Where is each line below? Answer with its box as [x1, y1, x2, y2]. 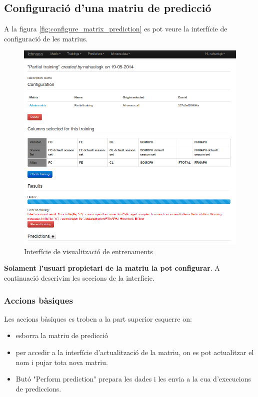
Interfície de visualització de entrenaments [24, 246, 153, 256]
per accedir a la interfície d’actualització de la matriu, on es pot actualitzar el [15, 347, 254, 358]
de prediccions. [15, 383, 61, 394]
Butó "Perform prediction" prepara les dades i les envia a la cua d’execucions [15, 374, 251, 384]
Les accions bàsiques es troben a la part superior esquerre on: [4, 313, 192, 324]
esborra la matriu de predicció [15, 330, 108, 341]
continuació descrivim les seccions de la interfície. [4, 273, 154, 283]
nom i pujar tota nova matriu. [15, 357, 108, 367]
